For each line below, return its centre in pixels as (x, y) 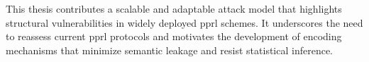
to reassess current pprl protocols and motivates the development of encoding (174, 36)
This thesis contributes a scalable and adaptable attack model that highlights (174, 8)
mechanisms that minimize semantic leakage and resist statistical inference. (169, 50)
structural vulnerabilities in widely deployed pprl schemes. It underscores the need (184, 22)
